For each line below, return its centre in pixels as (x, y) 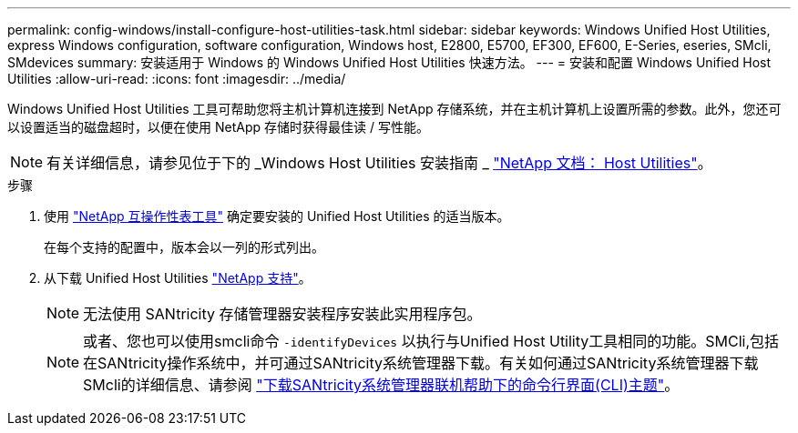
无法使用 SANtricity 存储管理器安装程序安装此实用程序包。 (282, 314)
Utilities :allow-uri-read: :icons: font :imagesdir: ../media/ (177, 79)
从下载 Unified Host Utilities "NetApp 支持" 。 (178, 278)
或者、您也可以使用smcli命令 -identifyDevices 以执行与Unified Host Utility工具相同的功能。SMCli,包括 (431, 341)
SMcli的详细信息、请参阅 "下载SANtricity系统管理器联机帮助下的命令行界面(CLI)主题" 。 (381, 385)
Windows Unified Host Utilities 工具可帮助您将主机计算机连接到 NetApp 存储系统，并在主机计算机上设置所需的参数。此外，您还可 (394, 109)
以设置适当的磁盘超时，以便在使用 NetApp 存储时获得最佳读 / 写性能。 (218, 127)
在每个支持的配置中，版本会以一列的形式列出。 (184, 247)
